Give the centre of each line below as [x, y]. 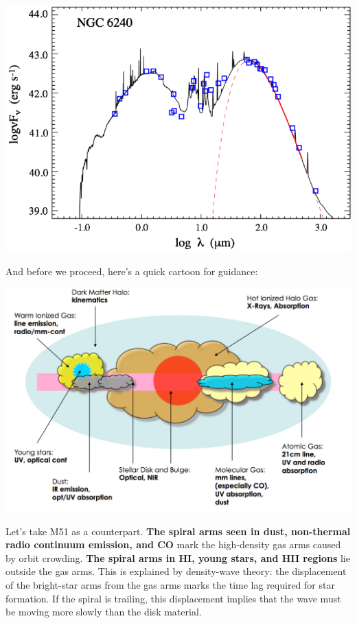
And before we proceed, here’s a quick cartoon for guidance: [132, 271]
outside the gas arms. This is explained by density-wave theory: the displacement [176, 571]
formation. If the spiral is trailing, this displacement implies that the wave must [173, 598]
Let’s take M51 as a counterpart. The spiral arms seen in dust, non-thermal [178, 531]
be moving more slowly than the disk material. [104, 612]
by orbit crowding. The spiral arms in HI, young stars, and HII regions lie [178, 557]
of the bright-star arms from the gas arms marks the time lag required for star [170, 585]
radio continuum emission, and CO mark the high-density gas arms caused [173, 544]
